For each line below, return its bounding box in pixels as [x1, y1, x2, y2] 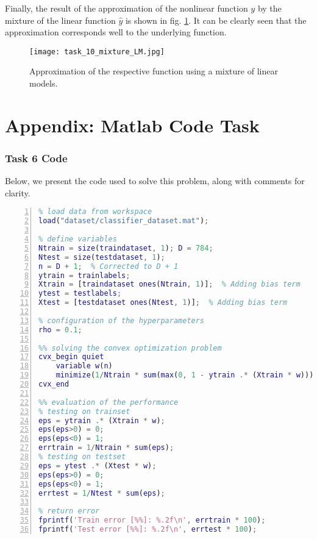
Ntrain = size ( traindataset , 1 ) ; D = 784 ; [38, 243, 213, 252]
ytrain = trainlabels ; [38, 271, 130, 280]
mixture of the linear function [5, 13, 116, 26]
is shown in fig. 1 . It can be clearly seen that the [125, 13, 307, 26]
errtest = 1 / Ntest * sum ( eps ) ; [38, 488, 165, 498]
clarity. [5, 186, 30, 199]
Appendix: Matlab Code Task [5, 112, 260, 137]
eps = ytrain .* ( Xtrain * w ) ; [38, 416, 165, 425]
